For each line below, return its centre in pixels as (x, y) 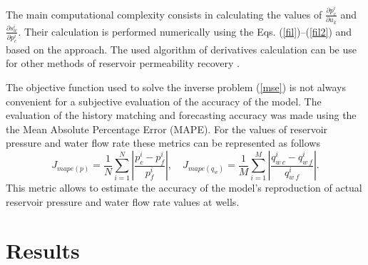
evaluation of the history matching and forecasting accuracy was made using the (181, 115)
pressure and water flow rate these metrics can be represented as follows (163, 143)
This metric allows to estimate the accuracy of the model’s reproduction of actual (184, 188)
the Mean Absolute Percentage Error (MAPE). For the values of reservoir (167, 129)
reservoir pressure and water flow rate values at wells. (123, 201)
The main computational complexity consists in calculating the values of (164, 14)
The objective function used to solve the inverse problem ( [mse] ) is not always (176, 87)
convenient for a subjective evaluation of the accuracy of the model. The (164, 101)
